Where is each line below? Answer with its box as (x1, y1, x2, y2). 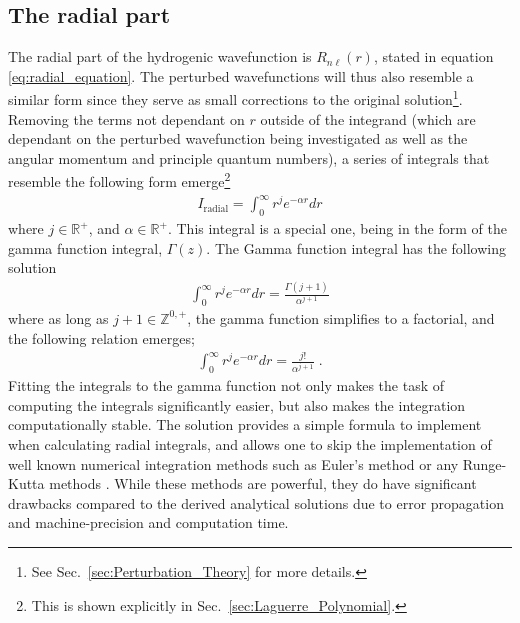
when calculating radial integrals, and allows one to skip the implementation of (8, 434, 492, 455)
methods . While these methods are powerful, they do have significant (49, 473, 477, 494)
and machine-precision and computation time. (8, 512, 289, 533)
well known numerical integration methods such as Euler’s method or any (8, 453, 459, 474)
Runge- (462, 453, 507, 474)
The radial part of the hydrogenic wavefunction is (8, 46, 312, 67)
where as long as (8, 307, 109, 328)
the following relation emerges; (8, 327, 195, 348)
